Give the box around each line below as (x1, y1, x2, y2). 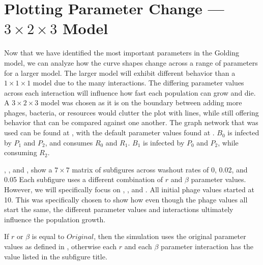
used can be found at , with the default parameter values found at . (4, 127, 215, 138)
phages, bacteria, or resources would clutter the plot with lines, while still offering (4, 107, 259, 117)
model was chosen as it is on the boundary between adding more (40, 97, 242, 108)
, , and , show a (4, 164, 52, 174)
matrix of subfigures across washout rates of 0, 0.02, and (72, 164, 248, 174)
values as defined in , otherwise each (4, 241, 117, 251)
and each (124, 241, 152, 251)
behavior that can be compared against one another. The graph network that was (4, 117, 258, 128)
